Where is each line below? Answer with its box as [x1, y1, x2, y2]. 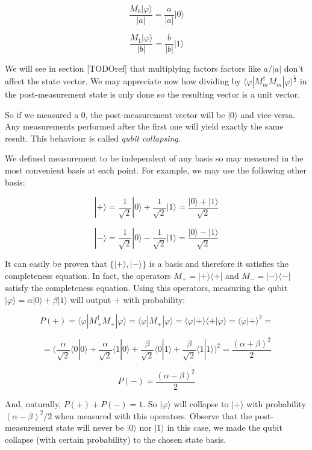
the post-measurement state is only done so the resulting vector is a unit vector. [5, 88, 301, 101]
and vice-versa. [240, 108, 295, 120]
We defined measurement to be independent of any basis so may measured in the [5, 152, 304, 164]
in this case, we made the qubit [167, 421, 282, 434]
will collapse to [173, 398, 229, 410]
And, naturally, [5, 398, 61, 410]
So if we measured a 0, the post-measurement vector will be [5, 108, 225, 120]
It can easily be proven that [5, 257, 107, 270]
